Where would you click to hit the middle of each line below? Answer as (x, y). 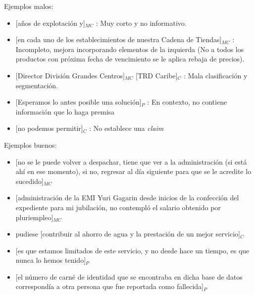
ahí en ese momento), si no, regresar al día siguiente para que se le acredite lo (133, 171)
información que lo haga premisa (65, 111)
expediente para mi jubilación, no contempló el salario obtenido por (118, 207)
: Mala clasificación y (215, 75)
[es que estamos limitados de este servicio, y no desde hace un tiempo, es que (132, 250)
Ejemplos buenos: (30, 145)
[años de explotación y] (50, 23)
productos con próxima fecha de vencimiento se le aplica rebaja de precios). (130, 59)
